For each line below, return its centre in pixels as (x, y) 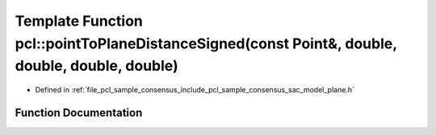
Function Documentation (79, 112)
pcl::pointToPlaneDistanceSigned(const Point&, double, (206, 43)
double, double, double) (96, 66)
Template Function (79, 21)
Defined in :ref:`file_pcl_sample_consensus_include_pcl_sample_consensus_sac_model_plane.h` (195, 90)
